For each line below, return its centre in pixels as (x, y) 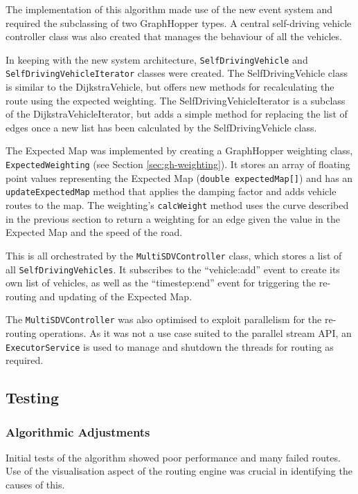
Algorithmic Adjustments (78, 431)
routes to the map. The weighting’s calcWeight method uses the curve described (177, 205)
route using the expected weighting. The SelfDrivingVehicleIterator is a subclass (176, 100)
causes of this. (35, 485)
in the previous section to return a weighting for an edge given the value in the (173, 218)
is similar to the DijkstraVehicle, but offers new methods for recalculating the (170, 87)
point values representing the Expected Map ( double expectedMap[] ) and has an (179, 177)
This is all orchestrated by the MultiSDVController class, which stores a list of (174, 255)
